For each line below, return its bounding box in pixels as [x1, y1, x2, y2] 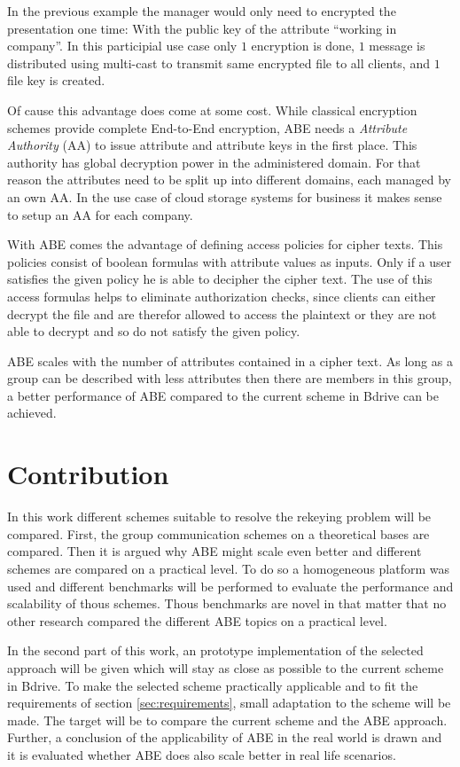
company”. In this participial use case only [7, 36, 238, 55]
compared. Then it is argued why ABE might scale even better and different [7, 542, 422, 560]
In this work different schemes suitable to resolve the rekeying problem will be [7, 507, 432, 526]
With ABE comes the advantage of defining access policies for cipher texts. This [7, 235, 443, 254]
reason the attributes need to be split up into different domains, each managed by [7, 170, 451, 189]
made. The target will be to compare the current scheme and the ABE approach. [7, 710, 448, 729]
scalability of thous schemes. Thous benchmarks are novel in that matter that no [7, 594, 447, 613]
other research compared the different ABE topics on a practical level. [7, 611, 387, 630]
